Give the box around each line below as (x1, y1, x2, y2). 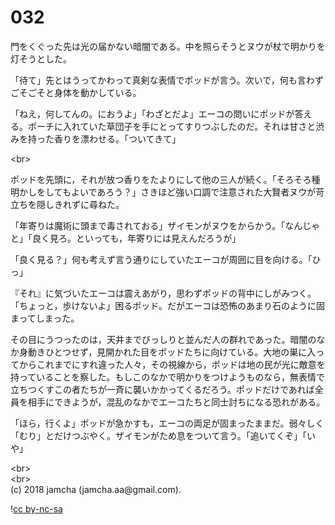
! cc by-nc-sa (10, 502, 63, 515)
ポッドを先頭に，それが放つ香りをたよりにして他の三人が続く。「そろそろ (10, 173, 312, 185)
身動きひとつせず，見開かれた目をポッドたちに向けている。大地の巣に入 (18, 346, 317, 358)
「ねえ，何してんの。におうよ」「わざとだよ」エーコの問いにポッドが (10, 107, 295, 120)
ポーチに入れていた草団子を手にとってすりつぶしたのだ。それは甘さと (27, 120, 317, 132)
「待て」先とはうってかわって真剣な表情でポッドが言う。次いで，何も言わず (10, 74, 324, 86)
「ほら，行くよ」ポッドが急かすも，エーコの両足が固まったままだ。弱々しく (10, 417, 325, 429)
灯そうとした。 (10, 52, 72, 65)
